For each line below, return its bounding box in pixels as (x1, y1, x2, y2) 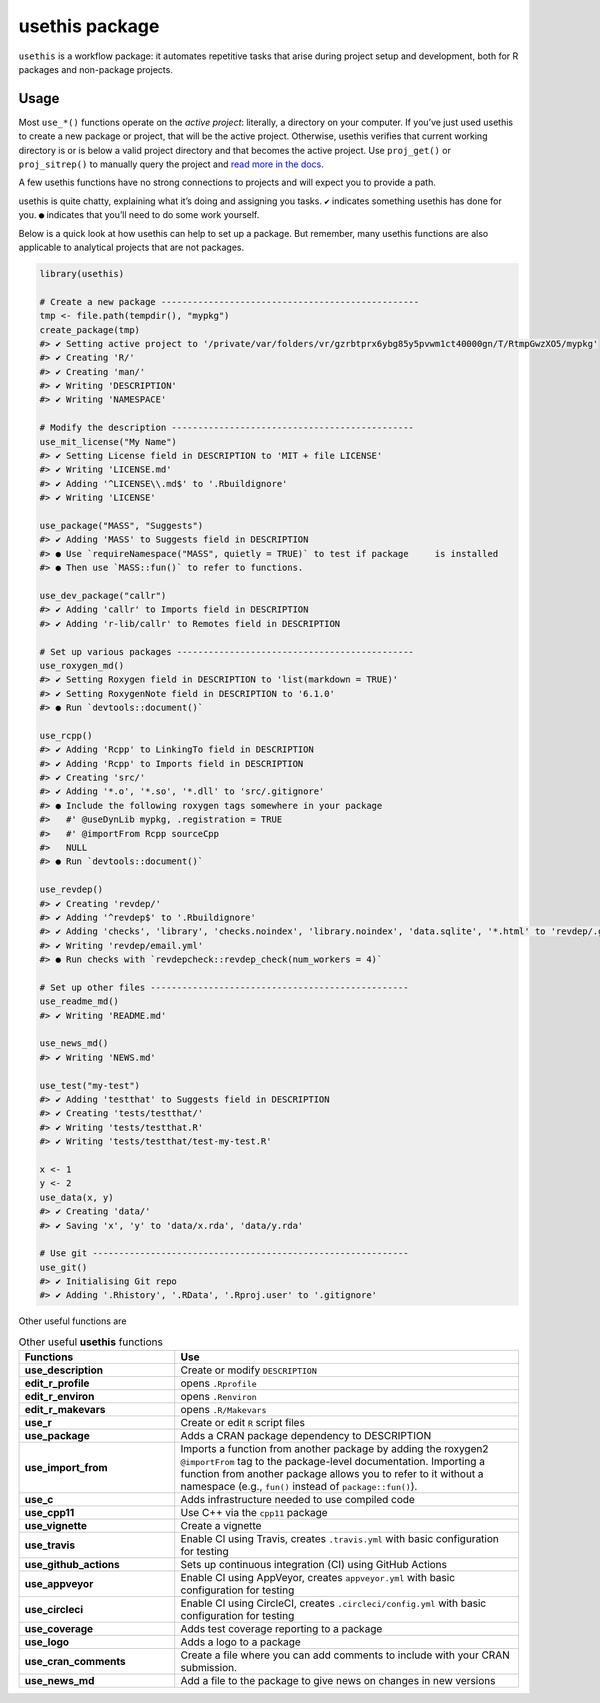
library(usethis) (39, 268, 125, 279)
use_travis (24, 1538, 75, 1552)
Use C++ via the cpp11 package (180, 1506, 329, 1520)
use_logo (24, 1635, 70, 1649)
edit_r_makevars (24, 1403, 106, 1417)
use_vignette (24, 1519, 87, 1533)
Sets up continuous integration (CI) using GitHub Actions (180, 1558, 447, 1572)
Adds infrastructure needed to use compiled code (180, 1493, 415, 1507)
